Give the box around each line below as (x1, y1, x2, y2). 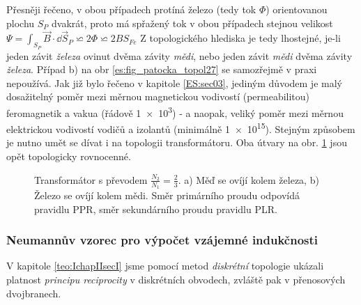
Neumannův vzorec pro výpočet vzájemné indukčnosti (6, 231, 318, 249)
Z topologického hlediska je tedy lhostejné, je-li (140, 31, 341, 45)
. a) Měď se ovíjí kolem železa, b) (178, 172, 319, 187)
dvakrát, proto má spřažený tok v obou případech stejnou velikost (52, 15, 333, 30)
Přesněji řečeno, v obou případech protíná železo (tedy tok (6, 2, 256, 16)
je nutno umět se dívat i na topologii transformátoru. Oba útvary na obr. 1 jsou (6, 135, 347, 150)
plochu (6, 15, 35, 30)
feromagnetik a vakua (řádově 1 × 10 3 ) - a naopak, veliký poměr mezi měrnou (6, 103, 344, 120)
